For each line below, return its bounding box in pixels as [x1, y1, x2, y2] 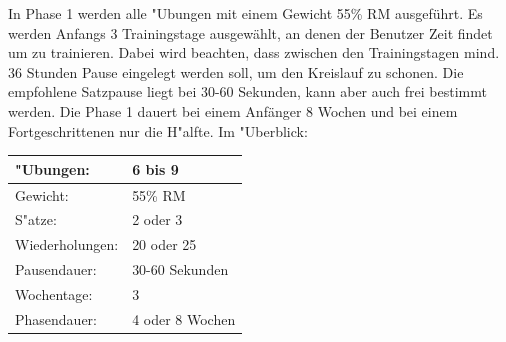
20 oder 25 [132, 234, 197, 255]
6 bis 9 [132, 158, 179, 179]
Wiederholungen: [15, 234, 119, 255]
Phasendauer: [15, 308, 97, 329]
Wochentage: [15, 283, 93, 304]
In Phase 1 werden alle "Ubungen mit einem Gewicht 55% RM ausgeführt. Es [8, 3, 483, 23]
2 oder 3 [132, 209, 183, 230]
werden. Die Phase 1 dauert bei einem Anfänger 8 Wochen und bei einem [8, 100, 458, 121]
